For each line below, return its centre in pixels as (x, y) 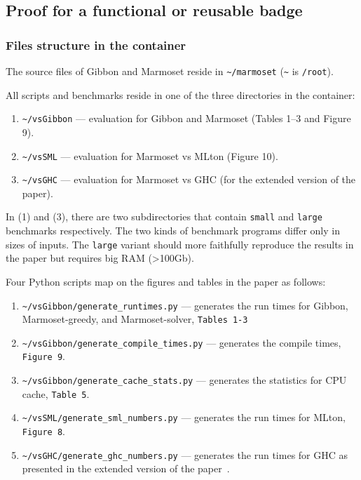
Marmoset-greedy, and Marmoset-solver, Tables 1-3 (135, 319)
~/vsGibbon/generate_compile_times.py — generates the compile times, (182, 342)
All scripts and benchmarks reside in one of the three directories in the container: (180, 94)
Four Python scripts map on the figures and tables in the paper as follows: (166, 281)
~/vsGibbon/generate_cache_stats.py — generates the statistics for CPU (184, 380)
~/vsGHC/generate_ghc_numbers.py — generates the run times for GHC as (185, 454)
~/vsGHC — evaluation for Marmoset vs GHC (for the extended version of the (189, 179)
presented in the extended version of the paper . (126, 468)
